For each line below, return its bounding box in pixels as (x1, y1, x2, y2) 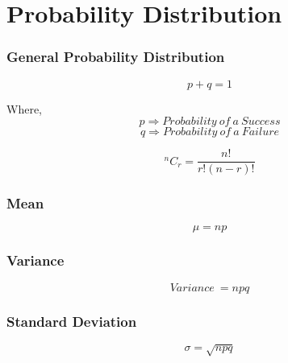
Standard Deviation (6, 311, 137, 331)
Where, (6, 100, 42, 117)
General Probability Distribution (6, 47, 225, 67)
